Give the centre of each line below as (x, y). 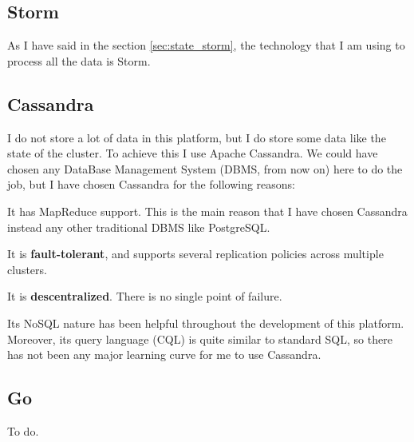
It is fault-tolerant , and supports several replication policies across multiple (195, 254)
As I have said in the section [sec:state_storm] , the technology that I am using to (206, 45)
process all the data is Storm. (79, 60)
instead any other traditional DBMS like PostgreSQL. (139, 227)
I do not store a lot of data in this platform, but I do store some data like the (197, 137)
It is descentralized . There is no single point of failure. (145, 296)
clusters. (27, 269)
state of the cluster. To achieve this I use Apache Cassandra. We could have (193, 153)
